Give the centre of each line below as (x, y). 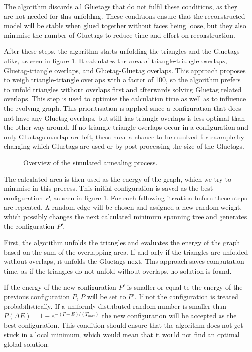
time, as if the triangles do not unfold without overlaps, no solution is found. (118, 270)
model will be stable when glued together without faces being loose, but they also (125, 25)
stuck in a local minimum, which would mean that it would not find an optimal (122, 334)
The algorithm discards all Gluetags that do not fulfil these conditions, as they (121, 6)
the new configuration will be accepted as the (169, 315)
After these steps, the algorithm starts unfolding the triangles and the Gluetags (122, 51)
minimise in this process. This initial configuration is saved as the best (109, 188)
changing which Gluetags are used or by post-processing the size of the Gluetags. (124, 146)
